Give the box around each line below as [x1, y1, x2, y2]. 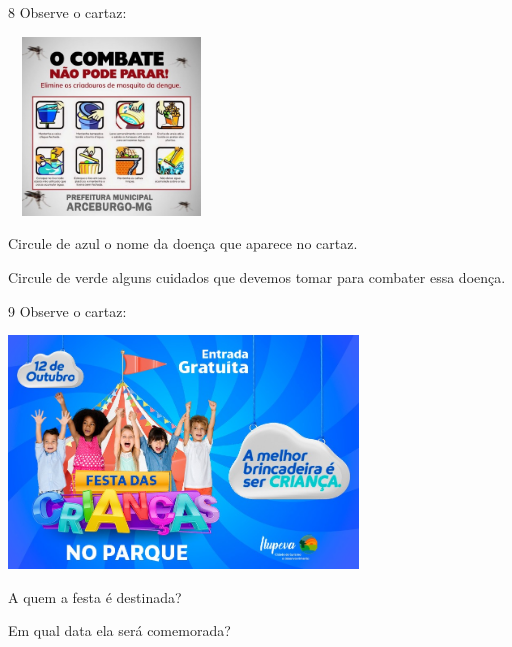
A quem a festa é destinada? [8, 586, 182, 607]
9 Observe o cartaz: [8, 300, 127, 321]
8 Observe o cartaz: [8, 2, 127, 22]
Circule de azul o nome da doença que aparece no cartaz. [8, 233, 358, 254]
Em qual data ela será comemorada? [8, 620, 231, 641]
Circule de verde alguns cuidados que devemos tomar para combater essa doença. [8, 267, 506, 288]
